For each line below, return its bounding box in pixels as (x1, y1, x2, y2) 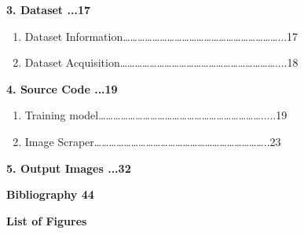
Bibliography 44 (6, 186, 94, 203)
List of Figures (6, 212, 87, 229)
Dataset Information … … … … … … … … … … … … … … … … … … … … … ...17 (24, 27, 299, 44)
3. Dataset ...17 (6, 2, 90, 17)
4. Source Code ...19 (6, 80, 118, 97)
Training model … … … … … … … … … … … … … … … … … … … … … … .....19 (24, 107, 288, 123)
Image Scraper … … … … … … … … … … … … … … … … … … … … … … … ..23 (24, 133, 281, 149)
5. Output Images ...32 (6, 159, 131, 176)
